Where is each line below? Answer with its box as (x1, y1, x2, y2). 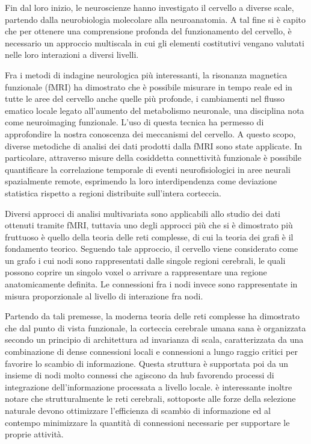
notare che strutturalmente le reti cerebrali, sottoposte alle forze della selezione (5, 392, 296, 405)
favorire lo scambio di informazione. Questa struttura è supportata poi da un (5, 357, 289, 369)
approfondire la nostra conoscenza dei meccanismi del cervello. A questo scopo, (5, 127, 296, 140)
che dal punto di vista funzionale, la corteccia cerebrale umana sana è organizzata (5, 321, 306, 334)
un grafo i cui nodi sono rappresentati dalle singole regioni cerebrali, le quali (5, 254, 286, 266)
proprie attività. (5, 428, 64, 440)
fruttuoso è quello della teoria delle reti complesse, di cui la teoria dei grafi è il (5, 230, 294, 243)
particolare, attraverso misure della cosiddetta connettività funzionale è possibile (5, 151, 301, 164)
